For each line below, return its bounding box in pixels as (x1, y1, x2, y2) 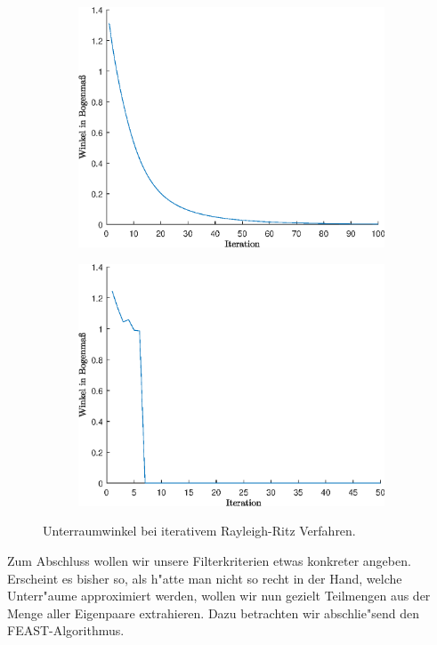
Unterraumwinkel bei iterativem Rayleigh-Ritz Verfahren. (43, 521, 356, 540)
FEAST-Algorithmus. (7, 621, 125, 640)
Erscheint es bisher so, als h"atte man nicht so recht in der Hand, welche (7, 568, 402, 587)
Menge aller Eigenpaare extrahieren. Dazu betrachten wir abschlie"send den (7, 603, 419, 622)
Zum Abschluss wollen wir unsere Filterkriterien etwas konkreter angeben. (7, 552, 411, 570)
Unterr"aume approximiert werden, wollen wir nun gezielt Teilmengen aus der (7, 586, 431, 605)
